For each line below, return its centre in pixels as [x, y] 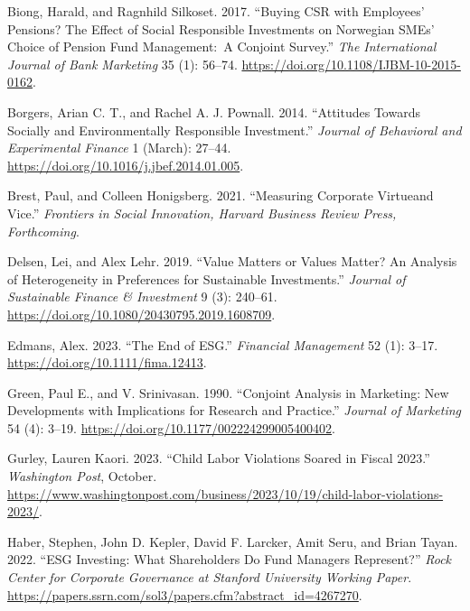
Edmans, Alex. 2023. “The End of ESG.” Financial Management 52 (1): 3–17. [223, 344]
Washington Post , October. [82, 476]
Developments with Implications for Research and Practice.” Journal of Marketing [235, 410]
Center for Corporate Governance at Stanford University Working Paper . [210, 577]
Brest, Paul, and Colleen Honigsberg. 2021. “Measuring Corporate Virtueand [221, 195]
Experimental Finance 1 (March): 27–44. [119, 148]
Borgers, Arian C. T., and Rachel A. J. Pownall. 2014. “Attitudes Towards [214, 111]
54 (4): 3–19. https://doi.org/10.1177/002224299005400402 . [172, 427]
